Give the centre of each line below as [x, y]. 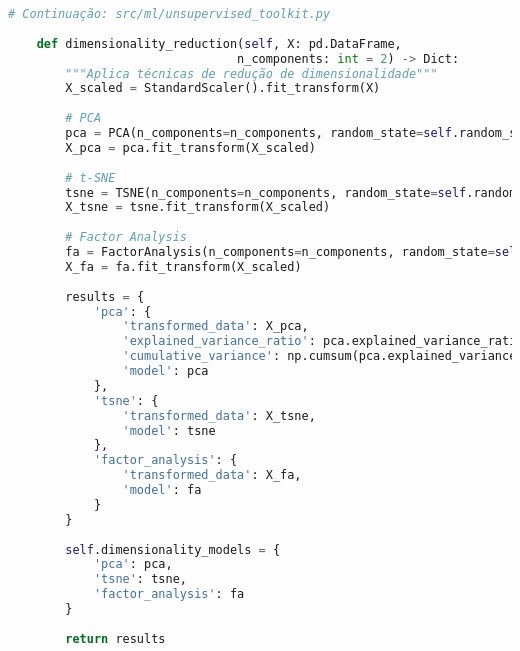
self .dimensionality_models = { [173, 549]
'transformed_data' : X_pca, [215, 326]
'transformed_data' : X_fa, [212, 475]
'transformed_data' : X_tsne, [219, 415]
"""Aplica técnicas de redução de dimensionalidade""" [251, 73]
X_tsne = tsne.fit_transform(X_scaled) [198, 207]
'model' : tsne [169, 430]
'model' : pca [165, 371]
